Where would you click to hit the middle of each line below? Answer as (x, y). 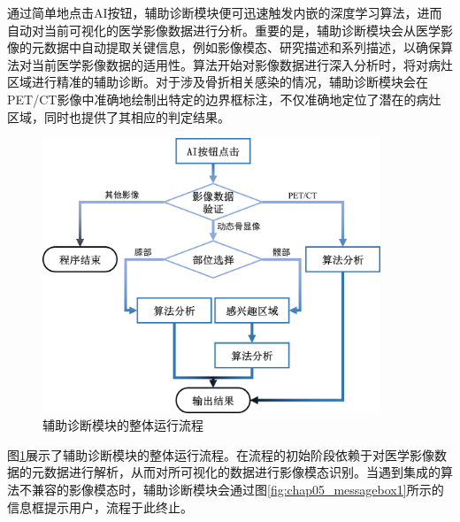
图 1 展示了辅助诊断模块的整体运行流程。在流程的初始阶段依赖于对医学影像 (221, 454)
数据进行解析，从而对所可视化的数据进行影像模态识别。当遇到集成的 (242, 472)
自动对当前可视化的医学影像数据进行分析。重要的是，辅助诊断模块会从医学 (224, 30)
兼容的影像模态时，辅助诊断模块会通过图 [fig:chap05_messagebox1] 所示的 (238, 489)
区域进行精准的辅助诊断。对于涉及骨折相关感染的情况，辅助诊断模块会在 (218, 82)
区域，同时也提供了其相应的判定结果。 (119, 116)
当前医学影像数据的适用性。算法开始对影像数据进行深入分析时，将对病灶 (242, 64)
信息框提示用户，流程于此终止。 (100, 507)
